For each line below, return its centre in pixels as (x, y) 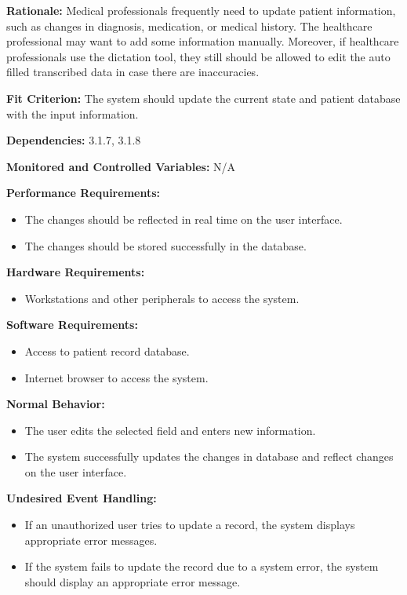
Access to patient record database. (107, 350)
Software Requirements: (72, 325)
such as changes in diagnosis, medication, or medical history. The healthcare (189, 26)
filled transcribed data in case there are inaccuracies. (133, 72)
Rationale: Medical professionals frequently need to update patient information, (201, 10)
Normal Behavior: (56, 404)
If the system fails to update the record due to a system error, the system (202, 566)
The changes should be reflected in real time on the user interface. (184, 219)
